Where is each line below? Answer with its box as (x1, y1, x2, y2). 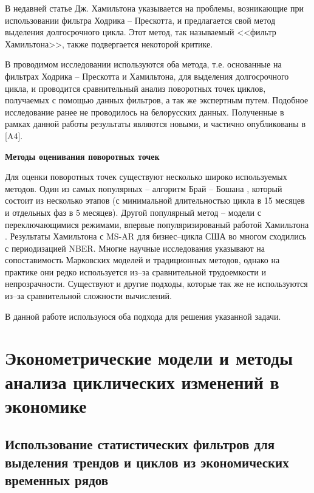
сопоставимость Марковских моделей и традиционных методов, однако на (5, 253, 280, 266)
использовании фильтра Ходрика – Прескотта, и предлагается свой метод (5, 13, 276, 26)
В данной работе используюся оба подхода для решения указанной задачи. (5, 309, 281, 322)
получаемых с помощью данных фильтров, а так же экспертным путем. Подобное (5, 94, 309, 106)
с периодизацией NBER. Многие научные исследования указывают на (5, 241, 265, 254)
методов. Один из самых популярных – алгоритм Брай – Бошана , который (5, 182, 282, 195)
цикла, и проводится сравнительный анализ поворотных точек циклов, (5, 81, 266, 94)
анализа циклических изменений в (5, 369, 279, 394)
